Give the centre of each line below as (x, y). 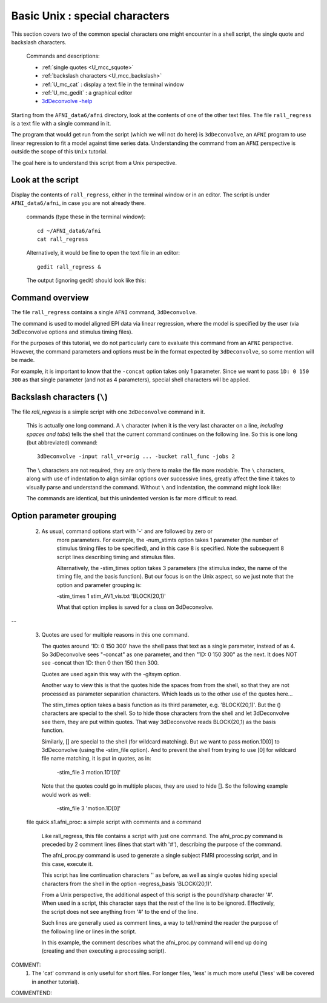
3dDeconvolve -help (67, 101)
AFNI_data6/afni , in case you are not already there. (79, 203)
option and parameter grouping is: (99, 585)
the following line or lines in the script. (89, 931)
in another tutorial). (56, 982)
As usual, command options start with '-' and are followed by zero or (127, 531)
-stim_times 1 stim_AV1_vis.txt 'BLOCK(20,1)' (111, 596)
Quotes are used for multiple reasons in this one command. (115, 635)
